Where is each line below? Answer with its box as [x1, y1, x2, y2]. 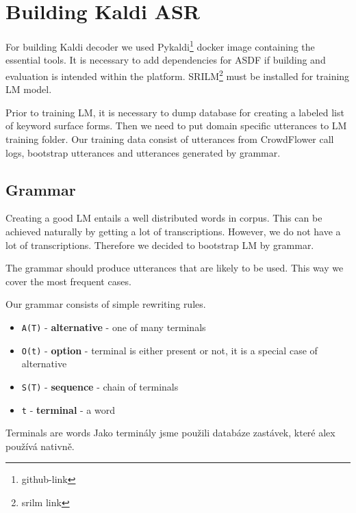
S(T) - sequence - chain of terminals [21, 379, 179, 393]
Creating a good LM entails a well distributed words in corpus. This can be [5, 211, 322, 225]
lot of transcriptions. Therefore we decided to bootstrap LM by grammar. [5, 237, 314, 252]
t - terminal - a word [21, 402, 115, 417]
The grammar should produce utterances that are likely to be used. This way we [5, 261, 344, 275]
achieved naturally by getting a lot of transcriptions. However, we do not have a [5, 224, 341, 238]
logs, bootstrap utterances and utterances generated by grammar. [5, 145, 281, 159]
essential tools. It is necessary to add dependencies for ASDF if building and [5, 53, 326, 67]
